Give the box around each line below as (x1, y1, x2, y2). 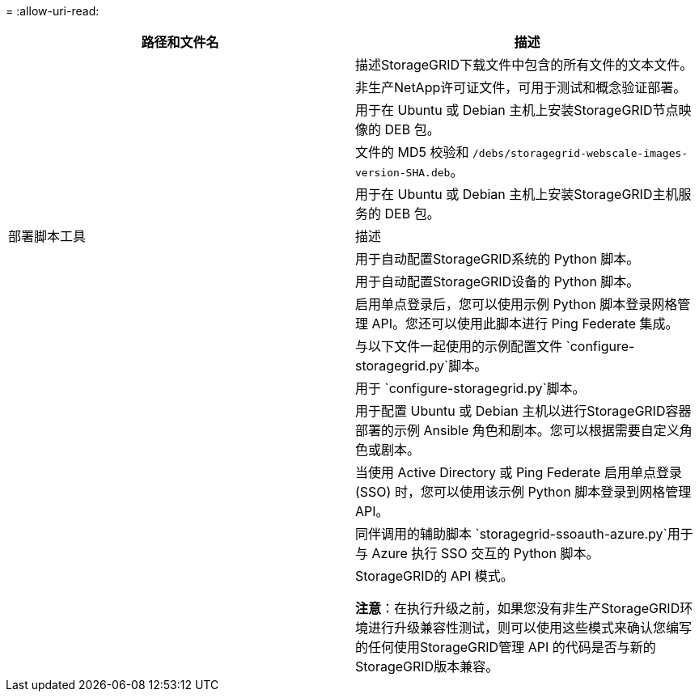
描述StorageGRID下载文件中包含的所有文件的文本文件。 (355, 57, 693, 73)
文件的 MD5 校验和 (355, 144, 469, 160)
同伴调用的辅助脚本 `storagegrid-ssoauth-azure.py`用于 (355, 526, 693, 542)
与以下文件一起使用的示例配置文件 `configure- (355, 338, 635, 354)
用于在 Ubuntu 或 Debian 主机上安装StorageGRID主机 (355, 186, 679, 202)
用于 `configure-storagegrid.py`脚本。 (355, 380, 586, 396)
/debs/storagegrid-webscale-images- (472, 147, 688, 159)
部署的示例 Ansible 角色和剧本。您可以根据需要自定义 (355, 422, 680, 438)
